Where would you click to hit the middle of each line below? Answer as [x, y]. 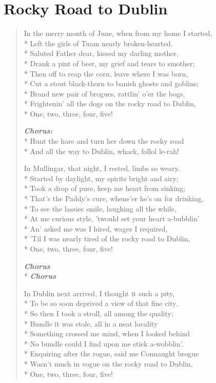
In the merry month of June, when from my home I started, [118, 33]
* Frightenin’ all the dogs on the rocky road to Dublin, [110, 103]
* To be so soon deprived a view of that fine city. [101, 303]
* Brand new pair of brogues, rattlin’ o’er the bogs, [104, 93]
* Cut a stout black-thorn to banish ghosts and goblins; [111, 83]
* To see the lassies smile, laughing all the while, [100, 208]
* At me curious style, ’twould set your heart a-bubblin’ [112, 218]
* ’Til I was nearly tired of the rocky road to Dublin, [107, 238]
